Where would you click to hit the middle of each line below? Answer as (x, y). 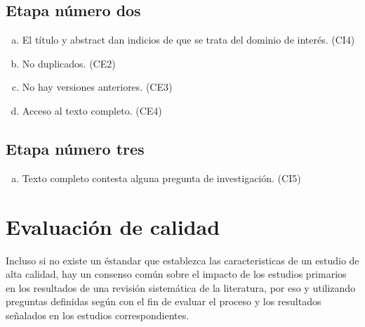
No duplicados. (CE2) (69, 63)
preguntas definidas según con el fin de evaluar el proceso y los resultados (164, 301)
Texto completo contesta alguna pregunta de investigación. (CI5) (161, 178)
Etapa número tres (75, 148)
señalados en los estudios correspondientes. (98, 315)
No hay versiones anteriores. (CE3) (97, 87)
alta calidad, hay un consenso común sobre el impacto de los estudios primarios (176, 274)
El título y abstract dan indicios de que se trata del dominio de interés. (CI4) (188, 40)
